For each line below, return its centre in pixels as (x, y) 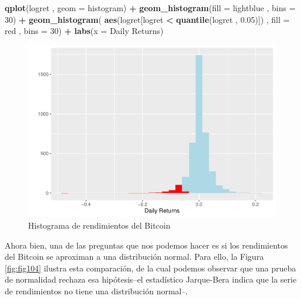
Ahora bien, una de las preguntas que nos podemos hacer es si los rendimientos (146, 245)
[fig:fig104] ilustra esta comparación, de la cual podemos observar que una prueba (150, 268)
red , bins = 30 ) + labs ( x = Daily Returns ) (84, 31)
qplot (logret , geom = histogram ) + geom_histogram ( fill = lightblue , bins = (150, 8)
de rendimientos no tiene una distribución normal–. (96, 290)
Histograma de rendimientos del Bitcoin (99, 225)
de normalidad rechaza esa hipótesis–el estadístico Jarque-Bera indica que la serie (151, 279)
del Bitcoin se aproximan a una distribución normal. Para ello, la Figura (134, 256)
